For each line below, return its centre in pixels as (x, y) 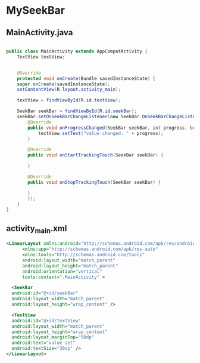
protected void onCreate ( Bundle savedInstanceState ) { (86, 78)
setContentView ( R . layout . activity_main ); (69, 90)
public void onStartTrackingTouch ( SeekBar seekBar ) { (96, 155)
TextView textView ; (41, 57)
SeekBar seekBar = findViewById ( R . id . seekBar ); (77, 111)
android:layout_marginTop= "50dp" (53, 337)
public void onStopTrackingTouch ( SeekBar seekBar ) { (94, 182)
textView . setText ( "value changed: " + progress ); (101, 133)
